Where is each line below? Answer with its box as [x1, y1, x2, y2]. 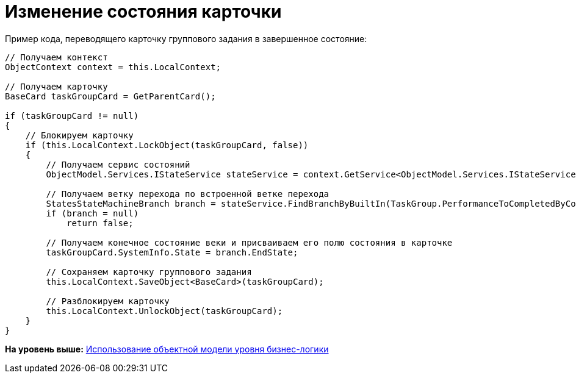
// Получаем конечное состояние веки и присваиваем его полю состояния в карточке [46, 237, 453, 248]
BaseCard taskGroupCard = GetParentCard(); [5, 91, 216, 101]
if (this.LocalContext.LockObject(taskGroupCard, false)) [25, 140, 309, 150]
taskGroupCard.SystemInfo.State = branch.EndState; [46, 247, 298, 257]
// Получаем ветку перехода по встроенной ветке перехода [46, 188, 329, 199]
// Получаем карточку [5, 81, 108, 91]
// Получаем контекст [5, 52, 108, 62]
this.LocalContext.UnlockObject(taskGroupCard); [46, 305, 283, 316]
